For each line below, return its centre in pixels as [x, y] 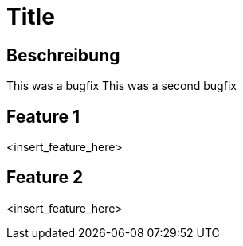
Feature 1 [43, 116]
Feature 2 [45, 178]
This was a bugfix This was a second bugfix [121, 86]
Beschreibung [63, 55]
